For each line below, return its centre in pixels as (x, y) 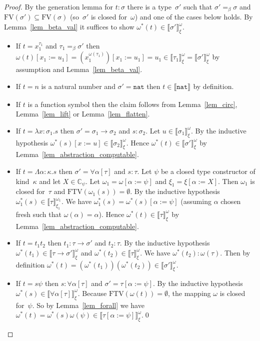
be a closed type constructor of (208, 171)
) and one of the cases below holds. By (194, 17)
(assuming (196, 201)
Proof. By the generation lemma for (58, 6)
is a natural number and (78, 86)
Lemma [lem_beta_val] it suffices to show (69, 27)
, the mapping (189, 293)
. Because (92, 293)
